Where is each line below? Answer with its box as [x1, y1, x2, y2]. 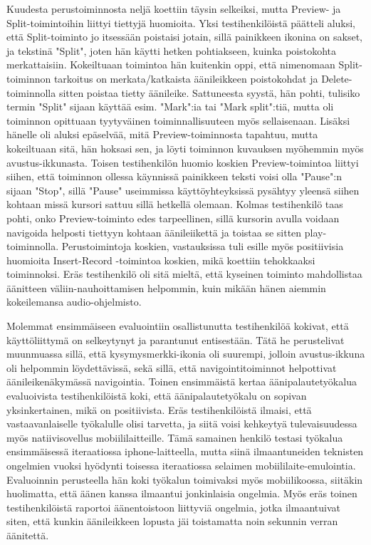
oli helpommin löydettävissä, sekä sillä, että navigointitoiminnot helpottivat [6, 360, 337, 375]
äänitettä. [6, 527, 49, 542]
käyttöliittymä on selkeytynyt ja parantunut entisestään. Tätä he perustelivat [6, 332, 345, 347]
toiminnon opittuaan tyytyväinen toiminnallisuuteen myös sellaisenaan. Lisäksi [6, 113, 350, 128]
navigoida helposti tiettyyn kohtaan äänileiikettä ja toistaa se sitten [6, 224, 302, 239]
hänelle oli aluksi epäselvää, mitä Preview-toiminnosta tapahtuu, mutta [6, 127, 318, 142]
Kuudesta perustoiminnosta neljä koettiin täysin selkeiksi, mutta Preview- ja [6, 1, 341, 16]
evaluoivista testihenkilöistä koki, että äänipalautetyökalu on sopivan [6, 388, 307, 403]
